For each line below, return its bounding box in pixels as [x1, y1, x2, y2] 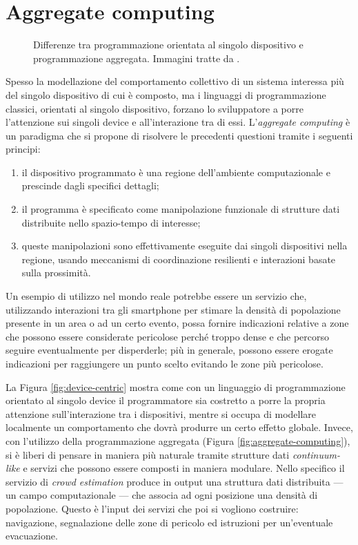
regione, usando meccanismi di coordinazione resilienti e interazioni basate [21, 251, 336, 266]
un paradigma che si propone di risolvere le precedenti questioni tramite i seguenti [6, 128, 353, 142]
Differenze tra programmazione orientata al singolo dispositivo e [33, 37, 304, 52]
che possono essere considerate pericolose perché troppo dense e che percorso [6, 329, 330, 343]
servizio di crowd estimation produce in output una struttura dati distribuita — [6, 474, 344, 488]
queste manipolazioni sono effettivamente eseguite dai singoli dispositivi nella [21, 238, 348, 253]
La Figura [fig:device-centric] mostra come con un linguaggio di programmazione [6, 379, 346, 394]
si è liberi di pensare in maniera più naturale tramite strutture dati [6, 447, 290, 461]
